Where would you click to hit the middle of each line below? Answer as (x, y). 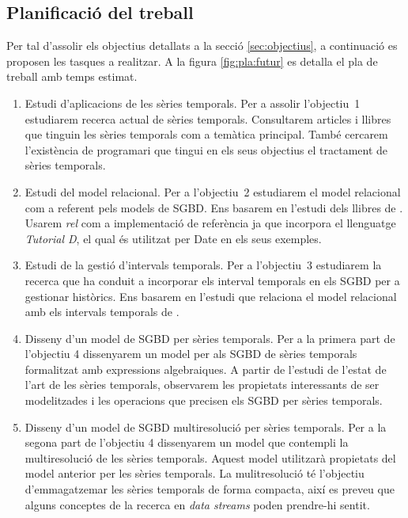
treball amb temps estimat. (72, 76)
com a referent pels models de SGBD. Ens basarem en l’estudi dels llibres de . (214, 207)
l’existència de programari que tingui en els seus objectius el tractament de (206, 149)
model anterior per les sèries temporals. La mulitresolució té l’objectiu (195, 473)
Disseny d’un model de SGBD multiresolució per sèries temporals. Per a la (206, 427)
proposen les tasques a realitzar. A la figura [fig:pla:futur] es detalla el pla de (192, 61)
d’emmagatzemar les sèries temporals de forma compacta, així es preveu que (210, 489)
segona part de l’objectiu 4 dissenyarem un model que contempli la (187, 442)
